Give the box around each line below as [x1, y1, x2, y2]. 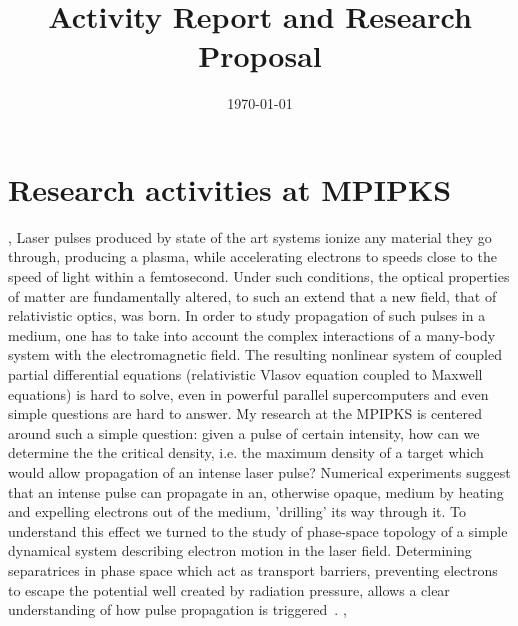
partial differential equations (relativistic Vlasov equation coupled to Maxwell [8, 364, 483, 384]
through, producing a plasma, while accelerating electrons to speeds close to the [8, 246, 497, 267]
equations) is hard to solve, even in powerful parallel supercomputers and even [8, 383, 489, 404]
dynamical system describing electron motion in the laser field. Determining [8, 540, 472, 561]
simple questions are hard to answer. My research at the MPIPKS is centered [8, 403, 482, 424]
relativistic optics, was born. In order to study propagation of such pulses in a [8, 305, 486, 326]
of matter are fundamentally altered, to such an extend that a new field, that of [8, 285, 497, 306]
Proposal [198, 35, 322, 76]
